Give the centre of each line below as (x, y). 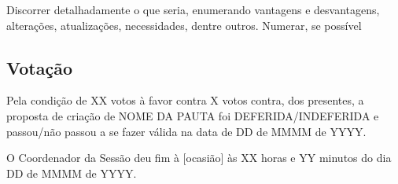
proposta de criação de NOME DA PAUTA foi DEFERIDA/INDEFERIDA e (193, 115)
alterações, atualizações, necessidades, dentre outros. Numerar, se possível (184, 25)
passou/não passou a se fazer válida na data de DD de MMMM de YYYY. (186, 131)
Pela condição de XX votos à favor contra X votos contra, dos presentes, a (185, 100)
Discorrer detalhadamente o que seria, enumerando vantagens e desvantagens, (193, 9)
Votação (39, 67)
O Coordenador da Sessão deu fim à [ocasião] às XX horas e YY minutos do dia (199, 158)
